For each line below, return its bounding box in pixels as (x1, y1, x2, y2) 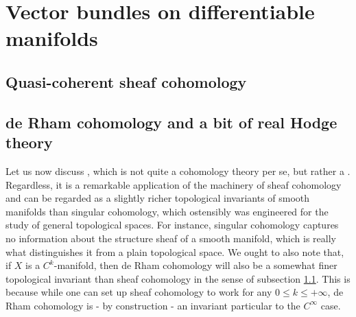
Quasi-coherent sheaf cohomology (5, 71, 247, 92)
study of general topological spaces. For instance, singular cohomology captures (5, 218, 339, 232)
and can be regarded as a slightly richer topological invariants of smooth (5, 191, 310, 205)
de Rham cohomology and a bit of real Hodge (5, 111, 337, 132)
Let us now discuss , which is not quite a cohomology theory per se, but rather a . (5, 163, 351, 178)
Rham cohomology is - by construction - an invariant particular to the (5, 298, 300, 312)
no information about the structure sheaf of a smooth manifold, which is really (5, 231, 336, 245)
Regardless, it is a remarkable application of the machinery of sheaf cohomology (5, 177, 342, 191)
